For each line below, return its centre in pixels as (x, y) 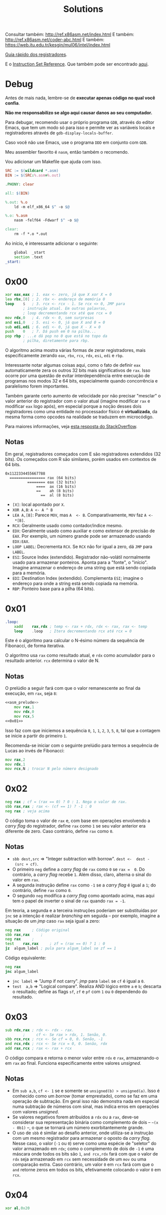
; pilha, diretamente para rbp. (56, 341)
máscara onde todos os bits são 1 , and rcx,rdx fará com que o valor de (85, 1154)
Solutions (83, 9)
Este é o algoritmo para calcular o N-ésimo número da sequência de (75, 641)
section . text (28, 257)
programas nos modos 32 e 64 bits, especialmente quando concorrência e (82, 381)
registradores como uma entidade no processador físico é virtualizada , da (81, 412)
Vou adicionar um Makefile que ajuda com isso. (54, 162)
